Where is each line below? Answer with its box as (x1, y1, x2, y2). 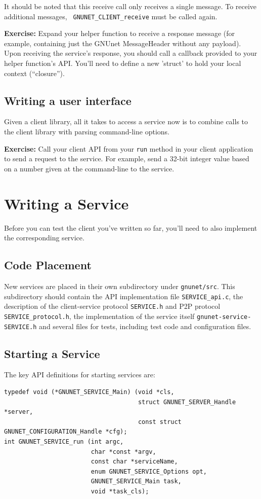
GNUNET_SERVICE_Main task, (91, 478, 182, 485)
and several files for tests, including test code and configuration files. (39, 320, 251, 331)
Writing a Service (4, 193, 129, 213)
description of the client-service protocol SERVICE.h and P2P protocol (4, 301, 221, 311)
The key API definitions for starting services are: (4, 369, 155, 380)
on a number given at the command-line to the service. (4, 163, 175, 173)
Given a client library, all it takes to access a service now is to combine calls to (4, 116, 248, 127)
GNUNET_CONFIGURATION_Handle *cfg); (4, 428, 127, 436)
